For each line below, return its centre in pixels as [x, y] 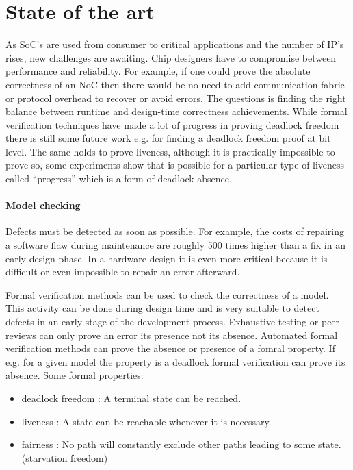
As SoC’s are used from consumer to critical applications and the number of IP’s [175, 44]
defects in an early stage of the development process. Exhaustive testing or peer [173, 322]
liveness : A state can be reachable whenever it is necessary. [146, 421]
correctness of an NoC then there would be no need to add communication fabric [175, 84]
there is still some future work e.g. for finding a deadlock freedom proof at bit [168, 138]
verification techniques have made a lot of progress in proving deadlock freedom [172, 124]
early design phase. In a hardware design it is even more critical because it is [167, 258]
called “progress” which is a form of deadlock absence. [119, 178]
